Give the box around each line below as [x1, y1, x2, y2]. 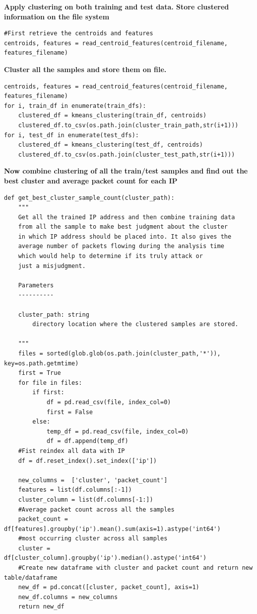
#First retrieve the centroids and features [4, 30, 153, 37]
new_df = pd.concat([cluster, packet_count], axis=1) [18, 584, 199, 591]
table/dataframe [4, 574, 58, 581]
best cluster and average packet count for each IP [4, 175, 178, 185]
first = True [18, 369, 61, 377]
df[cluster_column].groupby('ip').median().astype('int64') [4, 554, 207, 562]
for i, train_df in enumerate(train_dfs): [4, 102, 146, 109]
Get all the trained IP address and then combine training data [18, 213, 235, 221]
